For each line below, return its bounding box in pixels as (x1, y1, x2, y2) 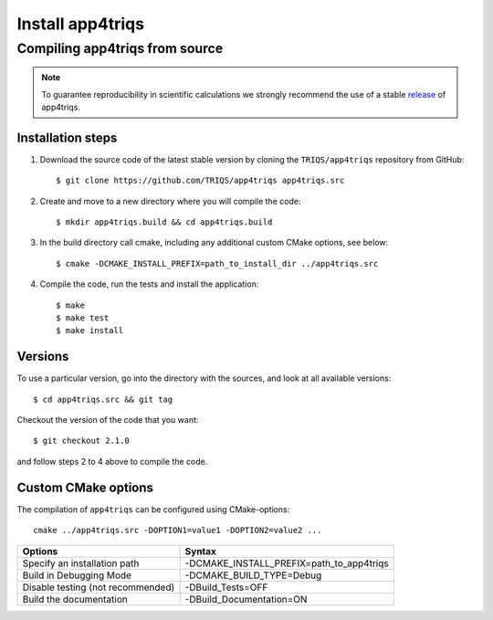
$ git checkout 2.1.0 (33, 436, 130, 447)
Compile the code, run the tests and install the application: (39, 278, 259, 289)
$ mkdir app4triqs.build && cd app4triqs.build (56, 217, 273, 227)
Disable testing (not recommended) (22, 581, 175, 594)
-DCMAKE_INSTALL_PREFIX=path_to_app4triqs (184, 557, 389, 570)
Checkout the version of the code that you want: (16, 415, 199, 426)
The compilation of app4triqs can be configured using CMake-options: (16, 503, 290, 515)
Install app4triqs (16, 14, 145, 34)
